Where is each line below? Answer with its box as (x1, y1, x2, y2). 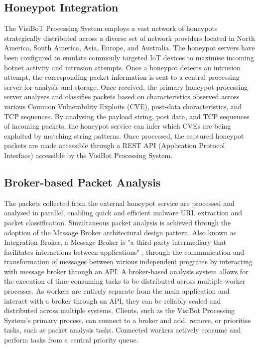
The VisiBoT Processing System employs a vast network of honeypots (4, 23, 218, 33)
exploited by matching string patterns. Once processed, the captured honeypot (4, 130, 244, 141)
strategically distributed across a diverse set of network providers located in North (4, 32, 255, 43)
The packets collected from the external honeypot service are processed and (4, 197, 235, 208)
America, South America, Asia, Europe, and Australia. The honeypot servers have (4, 42, 255, 53)
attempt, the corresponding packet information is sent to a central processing (4, 72, 240, 82)
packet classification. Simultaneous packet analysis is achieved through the (4, 217, 231, 227)
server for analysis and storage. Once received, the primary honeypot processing (4, 81, 248, 92)
